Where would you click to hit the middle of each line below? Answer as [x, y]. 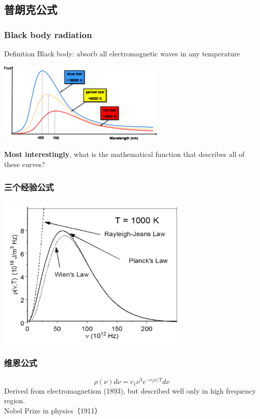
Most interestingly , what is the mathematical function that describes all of [124, 154]
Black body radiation [48, 34]
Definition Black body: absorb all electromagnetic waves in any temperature [122, 53]
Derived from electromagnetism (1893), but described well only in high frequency [130, 390]
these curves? [25, 164]
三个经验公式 [29, 187]
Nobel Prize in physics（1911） [53, 410]
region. [15, 400]
